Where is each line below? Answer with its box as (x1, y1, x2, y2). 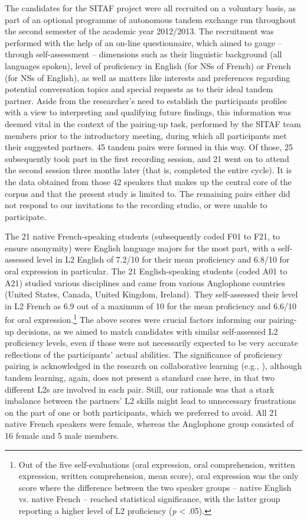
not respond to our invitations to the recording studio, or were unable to (5, 199, 267, 211)
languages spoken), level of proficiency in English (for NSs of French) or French (5, 59, 291, 72)
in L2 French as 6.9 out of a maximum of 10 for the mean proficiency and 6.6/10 (5, 299, 297, 312)
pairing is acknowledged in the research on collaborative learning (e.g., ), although (5, 360, 302, 372)
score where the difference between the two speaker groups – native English (18, 481, 292, 493)
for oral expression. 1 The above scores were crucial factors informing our (5, 312, 266, 326)
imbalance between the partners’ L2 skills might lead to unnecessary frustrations (5, 394, 296, 407)
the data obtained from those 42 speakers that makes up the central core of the (5, 175, 292, 187)
